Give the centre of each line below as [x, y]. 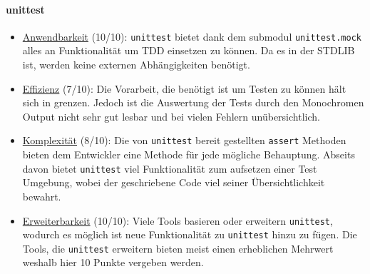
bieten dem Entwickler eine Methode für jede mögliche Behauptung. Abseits [189, 154]
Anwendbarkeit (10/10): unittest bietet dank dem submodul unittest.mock [192, 36]
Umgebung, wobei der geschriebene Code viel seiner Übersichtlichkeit [174, 182]
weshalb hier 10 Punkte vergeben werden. [113, 262]
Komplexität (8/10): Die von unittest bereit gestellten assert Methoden [184, 140]
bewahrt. [42, 196]
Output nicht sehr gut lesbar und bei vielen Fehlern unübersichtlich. [171, 116]
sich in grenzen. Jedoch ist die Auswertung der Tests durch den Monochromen [193, 102]
